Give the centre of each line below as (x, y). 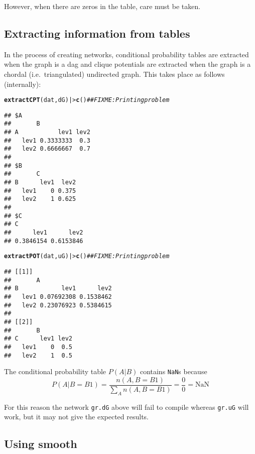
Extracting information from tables (97, 33)
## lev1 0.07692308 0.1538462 (58, 297)
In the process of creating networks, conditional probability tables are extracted (126, 54)
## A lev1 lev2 (47, 132)
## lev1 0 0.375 (40, 191)
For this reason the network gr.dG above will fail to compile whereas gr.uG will (126, 407)
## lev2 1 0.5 (38, 355)
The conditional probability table (55, 371)
